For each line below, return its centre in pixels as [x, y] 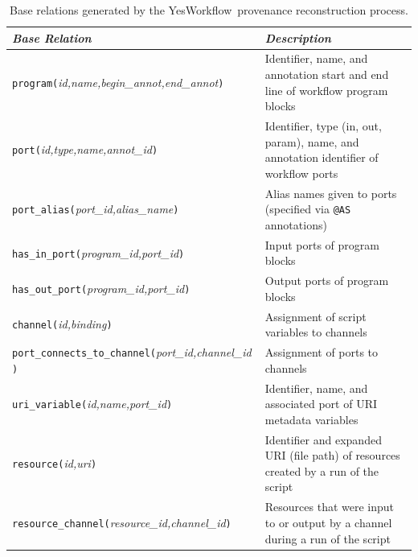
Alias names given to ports [331, 193]
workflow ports [301, 173]
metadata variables [311, 419]
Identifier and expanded [323, 439]
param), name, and [312, 141]
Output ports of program [327, 281]
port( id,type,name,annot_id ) [85, 149]
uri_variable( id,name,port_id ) [92, 404]
